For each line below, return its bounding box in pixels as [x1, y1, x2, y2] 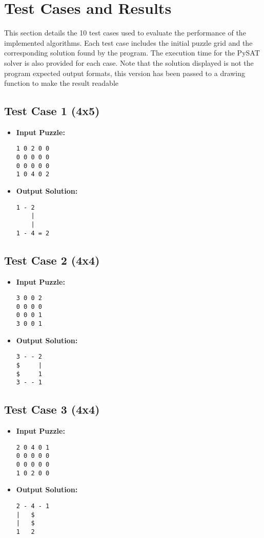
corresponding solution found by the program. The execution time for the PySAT [4, 47, 260, 58]
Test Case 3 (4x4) [4, 401, 100, 417]
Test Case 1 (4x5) [4, 103, 100, 119]
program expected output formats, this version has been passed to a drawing [4, 67, 246, 78]
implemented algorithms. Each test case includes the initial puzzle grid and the [4, 37, 253, 48]
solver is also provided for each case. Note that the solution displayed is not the [4, 57, 254, 68]
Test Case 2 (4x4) [4, 252, 100, 268]
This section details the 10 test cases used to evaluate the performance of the [4, 27, 246, 38]
